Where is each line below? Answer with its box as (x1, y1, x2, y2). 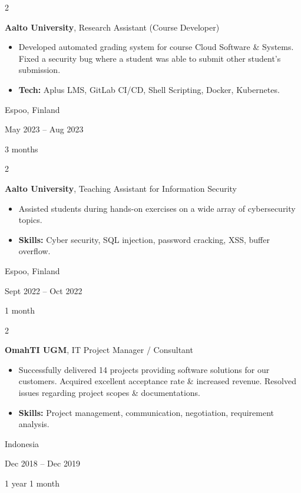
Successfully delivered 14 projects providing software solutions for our (18, 363, 270, 375)
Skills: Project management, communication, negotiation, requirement (18, 406, 274, 418)
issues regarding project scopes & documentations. (18, 387, 200, 399)
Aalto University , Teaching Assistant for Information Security (5, 182, 237, 194)
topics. (18, 214, 42, 226)
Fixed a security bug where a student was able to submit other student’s (18, 52, 281, 64)
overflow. (18, 245, 51, 257)
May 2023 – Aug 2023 (5, 123, 84, 135)
